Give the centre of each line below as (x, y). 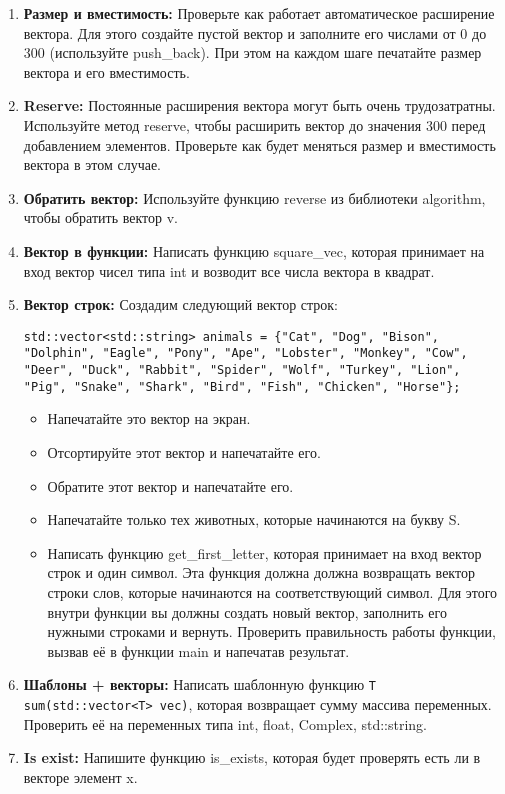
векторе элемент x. (80, 776)
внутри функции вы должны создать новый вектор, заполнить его (247, 611)
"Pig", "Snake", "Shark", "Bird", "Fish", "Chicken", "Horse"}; (242, 386)
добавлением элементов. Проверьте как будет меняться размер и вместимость (259, 144)
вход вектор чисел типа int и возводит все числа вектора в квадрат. (229, 270)
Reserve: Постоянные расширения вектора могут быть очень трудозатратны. (259, 105)
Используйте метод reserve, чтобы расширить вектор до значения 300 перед (254, 124)
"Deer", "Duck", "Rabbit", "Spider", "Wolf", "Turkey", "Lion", (242, 370)
